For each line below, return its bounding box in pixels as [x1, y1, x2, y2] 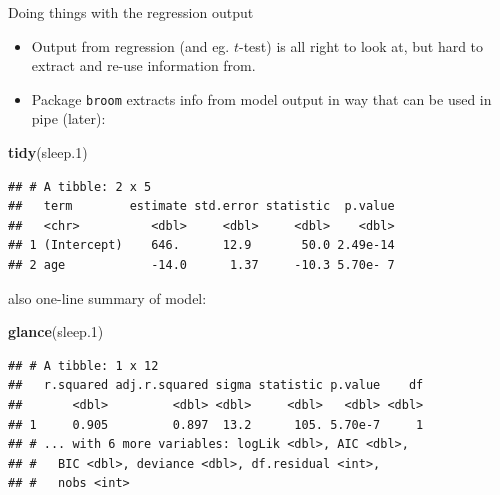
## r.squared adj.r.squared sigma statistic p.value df [8, 378, 424, 393]
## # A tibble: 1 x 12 [8, 358, 159, 373]
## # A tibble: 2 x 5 [8, 179, 152, 194]
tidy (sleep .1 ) [8, 142, 88, 163]
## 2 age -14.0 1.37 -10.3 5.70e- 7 [8, 258, 395, 272]
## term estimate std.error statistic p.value [8, 199, 395, 214]
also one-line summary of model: [8, 287, 207, 308]
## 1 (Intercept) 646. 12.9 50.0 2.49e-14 [8, 238, 395, 253]
